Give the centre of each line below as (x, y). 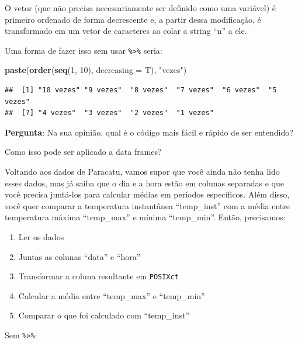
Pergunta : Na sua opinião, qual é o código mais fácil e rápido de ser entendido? (149, 132)
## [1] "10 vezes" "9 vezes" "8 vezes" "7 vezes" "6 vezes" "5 (141, 90)
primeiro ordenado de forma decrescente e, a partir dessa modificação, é (133, 19)
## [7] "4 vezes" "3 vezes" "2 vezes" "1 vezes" (109, 113)
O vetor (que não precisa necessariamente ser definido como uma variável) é (140, 8)
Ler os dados (41, 236)
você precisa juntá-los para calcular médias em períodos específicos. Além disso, (147, 194)
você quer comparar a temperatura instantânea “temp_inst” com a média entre (148, 205)
